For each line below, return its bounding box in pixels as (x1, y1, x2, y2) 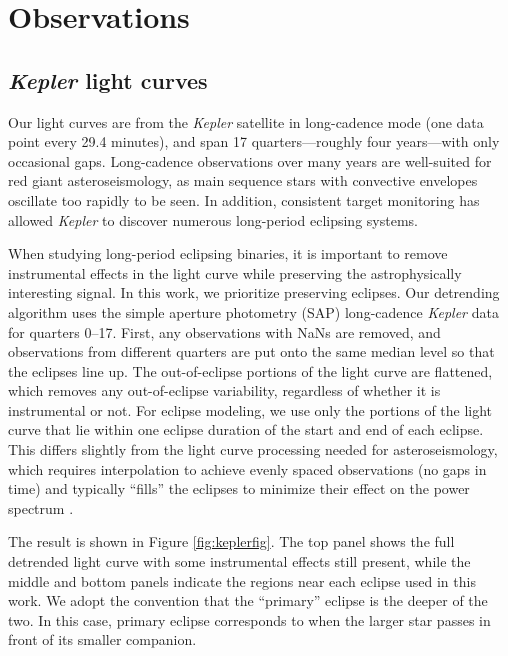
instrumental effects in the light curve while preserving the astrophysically (8, 262, 462, 283)
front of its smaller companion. (8, 629, 197, 650)
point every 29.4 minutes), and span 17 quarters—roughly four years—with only (8, 131, 500, 152)
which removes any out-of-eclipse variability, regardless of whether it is (8, 380, 441, 401)
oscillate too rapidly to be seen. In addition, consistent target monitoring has (8, 189, 480, 210)
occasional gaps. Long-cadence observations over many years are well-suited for (8, 150, 492, 171)
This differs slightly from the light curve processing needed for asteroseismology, (8, 439, 498, 460)
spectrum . (8, 497, 74, 518)
